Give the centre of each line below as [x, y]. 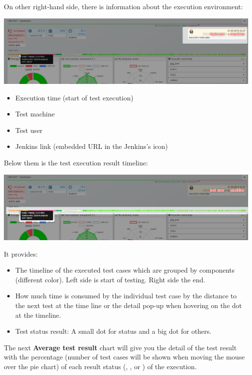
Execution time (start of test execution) [74, 97]
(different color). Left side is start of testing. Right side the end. [110, 279]
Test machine [35, 114]
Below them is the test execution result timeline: [76, 163]
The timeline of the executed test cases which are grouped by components [125, 270]
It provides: [21, 253]
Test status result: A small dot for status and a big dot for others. [113, 331]
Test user [29, 130]
